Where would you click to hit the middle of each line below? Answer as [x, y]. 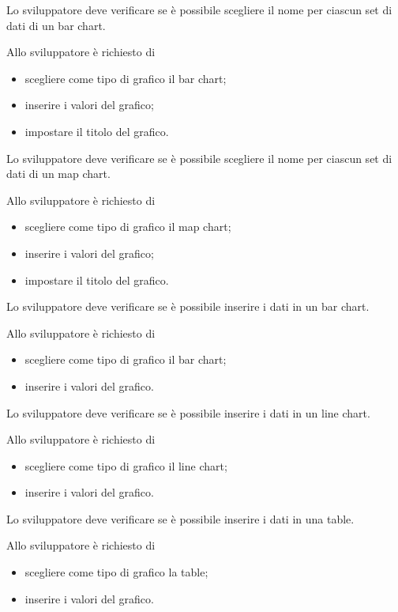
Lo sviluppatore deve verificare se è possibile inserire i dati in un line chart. [188, 412]
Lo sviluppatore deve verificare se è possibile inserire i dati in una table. [180, 518]
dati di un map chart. [58, 174]
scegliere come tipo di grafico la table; [116, 572]
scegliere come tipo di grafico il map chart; [128, 227]
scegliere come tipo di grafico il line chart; [126, 465]
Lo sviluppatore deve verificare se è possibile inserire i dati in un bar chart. [188, 306]
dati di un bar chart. [56, 25]
